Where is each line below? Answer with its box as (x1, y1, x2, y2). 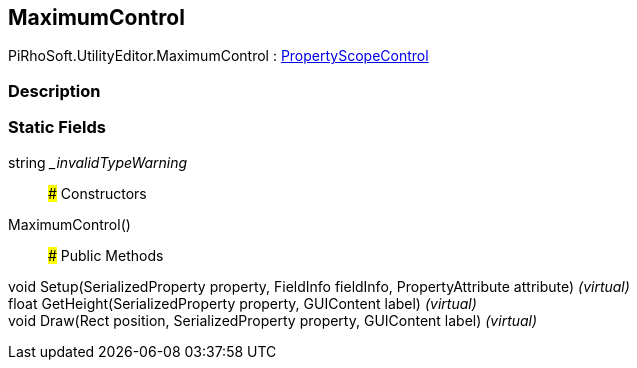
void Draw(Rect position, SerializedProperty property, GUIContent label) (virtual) (8, 311, 538, 329)
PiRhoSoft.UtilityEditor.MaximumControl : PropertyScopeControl (8, 47, 429, 65)
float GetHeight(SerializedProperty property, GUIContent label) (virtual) (8, 294, 477, 312)
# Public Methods (48, 246, 164, 264)
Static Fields (8, 117, 106, 138)
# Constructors (48, 184, 147, 202)
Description (8, 80, 101, 101)
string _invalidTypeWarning (8, 153, 188, 171)
